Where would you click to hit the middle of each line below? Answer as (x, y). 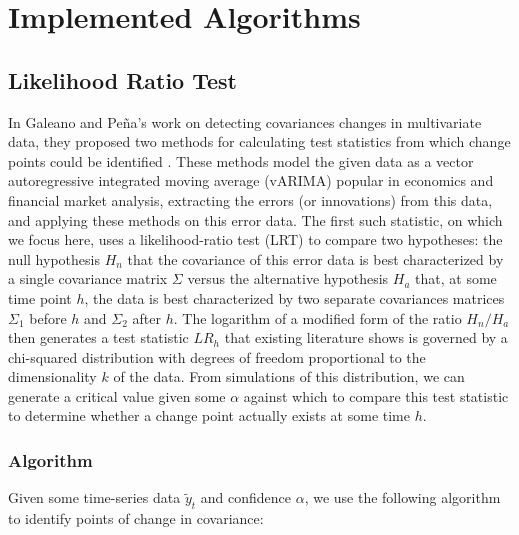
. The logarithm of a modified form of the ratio (317, 317)
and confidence (245, 497)
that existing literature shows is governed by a (366, 337)
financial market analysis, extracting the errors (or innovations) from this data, (250, 199)
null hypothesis (54, 258)
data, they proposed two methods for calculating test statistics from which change (259, 141)
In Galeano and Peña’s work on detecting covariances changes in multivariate (245, 121)
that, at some (456, 278)
